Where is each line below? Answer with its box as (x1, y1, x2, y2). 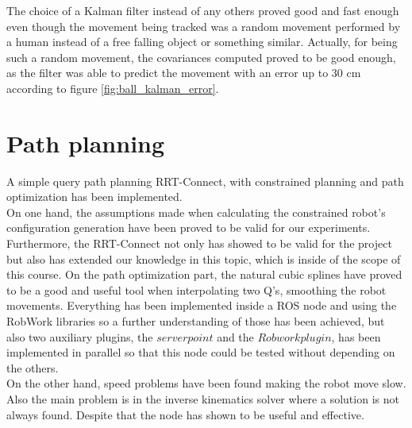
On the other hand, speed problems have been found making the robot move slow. (6, 375, 406, 391)
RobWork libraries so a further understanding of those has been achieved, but (6, 313, 385, 330)
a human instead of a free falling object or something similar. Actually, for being (6, 33, 398, 50)
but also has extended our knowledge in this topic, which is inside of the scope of (6, 250, 401, 267)
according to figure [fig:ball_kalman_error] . (6, 79, 219, 96)
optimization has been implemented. (6, 188, 183, 205)
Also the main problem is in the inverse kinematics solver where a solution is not (6, 391, 399, 407)
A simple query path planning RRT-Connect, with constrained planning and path (6, 172, 404, 189)
